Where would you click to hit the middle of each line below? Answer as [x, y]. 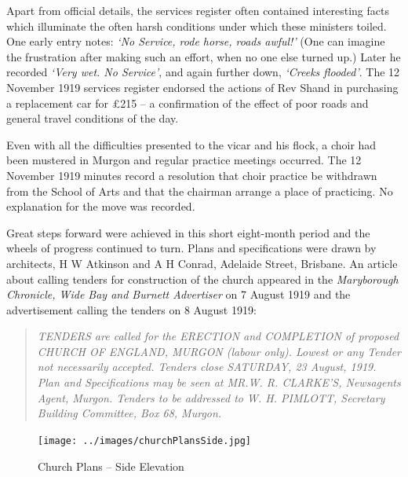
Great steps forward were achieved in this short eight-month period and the [188, 232]
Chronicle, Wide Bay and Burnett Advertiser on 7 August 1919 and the [178, 294]
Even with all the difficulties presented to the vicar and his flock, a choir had [191, 144]
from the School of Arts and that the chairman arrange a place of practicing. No [200, 191]
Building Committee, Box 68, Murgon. [129, 413]
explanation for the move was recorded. [101, 206]
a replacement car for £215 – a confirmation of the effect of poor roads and [188, 103]
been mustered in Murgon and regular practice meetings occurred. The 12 [184, 160]
